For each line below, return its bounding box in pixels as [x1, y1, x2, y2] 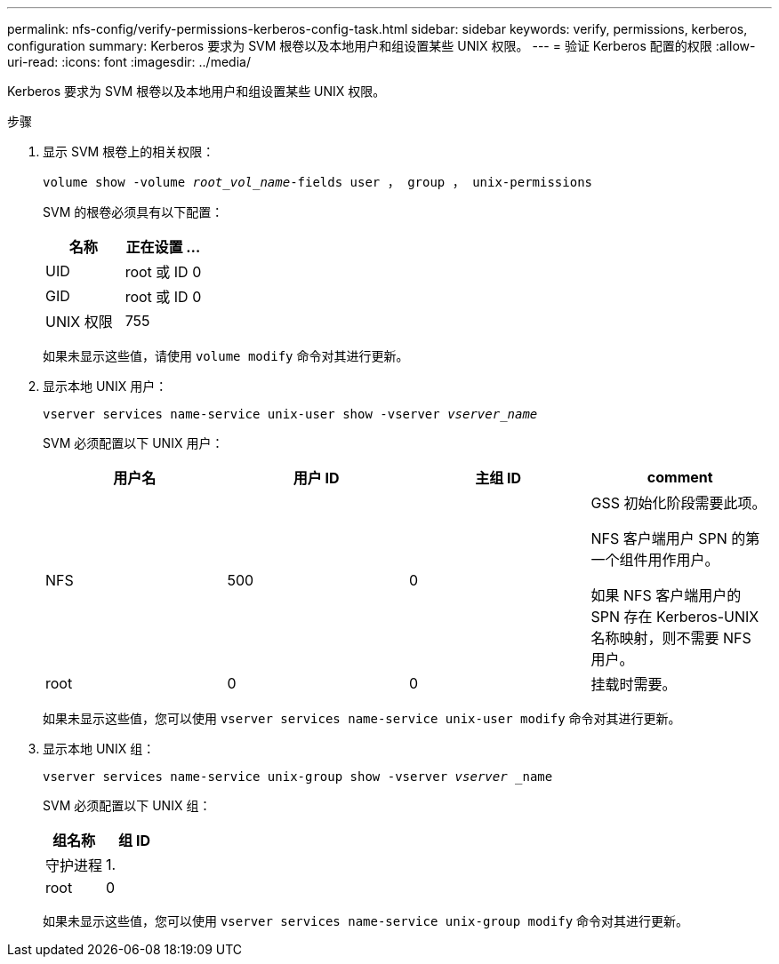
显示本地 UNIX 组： [43, 741, 156, 756]
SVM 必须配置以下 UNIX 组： [43, 798, 212, 813]
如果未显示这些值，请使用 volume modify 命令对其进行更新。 [43, 348, 409, 363]
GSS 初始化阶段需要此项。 [590, 494, 767, 512]
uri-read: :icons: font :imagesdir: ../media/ [7, 54, 251, 69]
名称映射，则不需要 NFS [590, 629, 751, 647]
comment [646, 468, 713, 486]
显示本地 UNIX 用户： [43, 378, 168, 394]
